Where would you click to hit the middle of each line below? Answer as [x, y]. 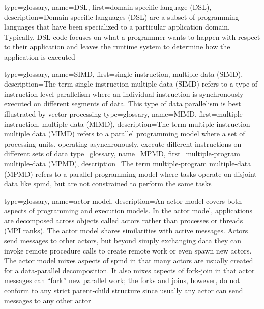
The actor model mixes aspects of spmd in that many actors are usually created [129, 260]
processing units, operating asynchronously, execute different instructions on [123, 143]
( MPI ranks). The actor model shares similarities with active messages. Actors [126, 230]
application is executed [40, 56]
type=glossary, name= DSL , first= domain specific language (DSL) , [108, 7]
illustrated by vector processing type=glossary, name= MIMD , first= [111, 113]
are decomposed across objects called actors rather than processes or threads [124, 220]
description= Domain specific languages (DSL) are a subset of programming [122, 17]
